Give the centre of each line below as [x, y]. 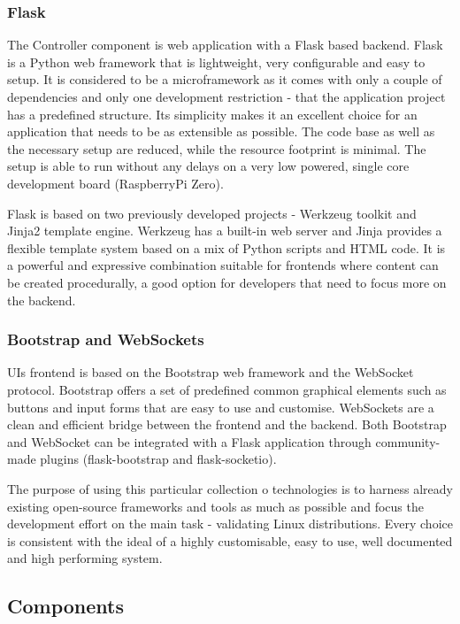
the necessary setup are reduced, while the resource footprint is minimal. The [217, 148]
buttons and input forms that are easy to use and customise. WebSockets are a [221, 407]
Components [65, 606]
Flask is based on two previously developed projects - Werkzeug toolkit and [212, 213]
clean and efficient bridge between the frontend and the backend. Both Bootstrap [227, 424]
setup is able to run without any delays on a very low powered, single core [208, 166]
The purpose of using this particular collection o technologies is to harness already [230, 488]
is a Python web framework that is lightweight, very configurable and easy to [216, 62]
